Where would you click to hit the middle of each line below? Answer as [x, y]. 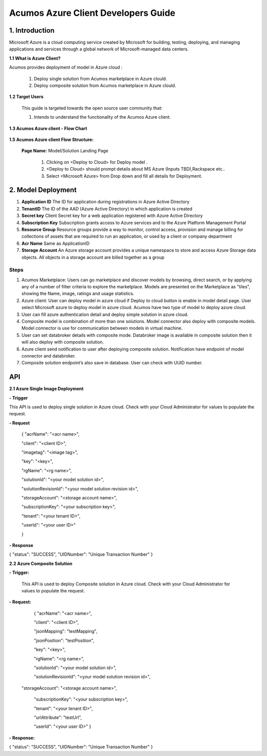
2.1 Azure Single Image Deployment [46, 389]
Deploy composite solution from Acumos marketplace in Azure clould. [105, 86]
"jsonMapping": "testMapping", [66, 631]
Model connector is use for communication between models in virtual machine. [102, 328]
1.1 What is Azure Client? [35, 58]
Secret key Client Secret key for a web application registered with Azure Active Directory [112, 216]
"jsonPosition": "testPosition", [64, 640]
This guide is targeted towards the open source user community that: [92, 108]
